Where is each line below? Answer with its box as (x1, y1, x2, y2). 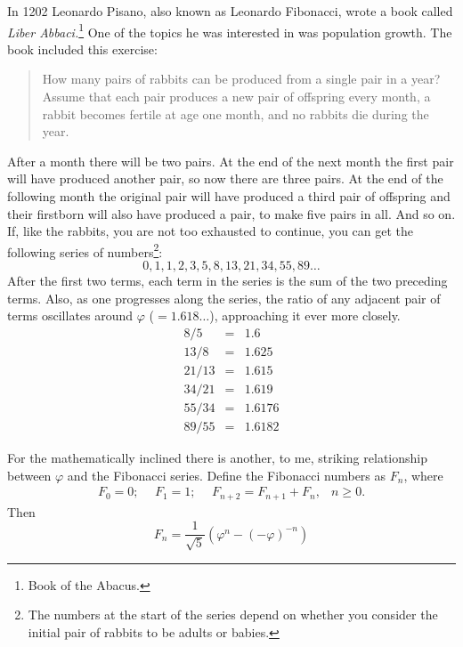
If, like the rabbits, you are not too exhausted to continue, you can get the (7, 222, 414, 240)
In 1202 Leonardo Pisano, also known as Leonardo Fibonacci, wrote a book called (7, 2, 453, 20)
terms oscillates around (7, 306, 134, 325)
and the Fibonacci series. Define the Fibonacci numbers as (67, 465, 386, 484)
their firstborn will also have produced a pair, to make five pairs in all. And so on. (7, 204, 456, 222)
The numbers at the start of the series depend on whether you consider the (28, 605, 438, 624)
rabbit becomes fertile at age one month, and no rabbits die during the (42, 104, 429, 123)
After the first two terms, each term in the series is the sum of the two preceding (7, 271, 448, 290)
